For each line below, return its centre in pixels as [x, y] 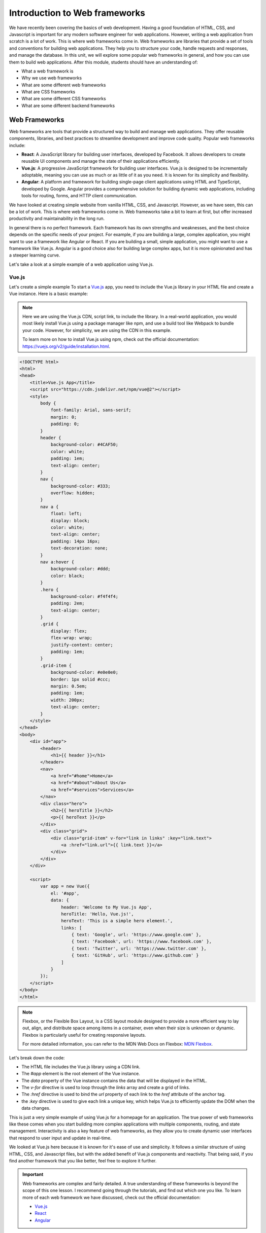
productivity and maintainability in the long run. [57, 218]
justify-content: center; [82, 645]
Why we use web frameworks [52, 78]
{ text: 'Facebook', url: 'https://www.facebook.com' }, [142, 942]
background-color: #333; [81, 486]
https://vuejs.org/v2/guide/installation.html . [66, 346]
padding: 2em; [67, 603]
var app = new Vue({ [65, 886]
